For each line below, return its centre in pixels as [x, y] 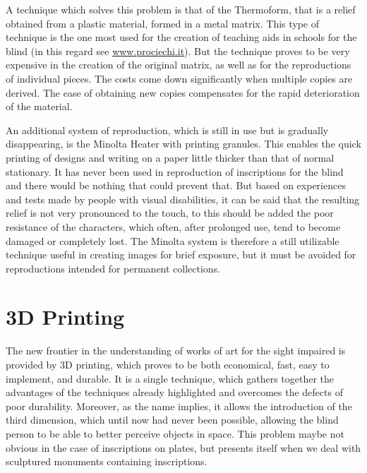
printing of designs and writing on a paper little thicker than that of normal [170, 157]
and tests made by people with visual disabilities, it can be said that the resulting [183, 199]
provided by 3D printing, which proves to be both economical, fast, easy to [168, 364]
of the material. [39, 106]
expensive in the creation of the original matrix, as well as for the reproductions [179, 65]
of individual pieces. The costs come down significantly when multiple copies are [179, 78]
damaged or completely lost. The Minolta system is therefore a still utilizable [173, 240]
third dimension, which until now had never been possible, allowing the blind [172, 420]
